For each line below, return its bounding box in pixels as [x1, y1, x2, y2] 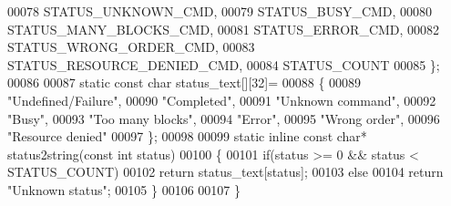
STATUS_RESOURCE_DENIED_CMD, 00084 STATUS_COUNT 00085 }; [7, 55, 440, 74]
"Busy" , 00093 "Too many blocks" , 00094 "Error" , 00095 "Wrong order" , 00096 [7, 108, 440, 128]
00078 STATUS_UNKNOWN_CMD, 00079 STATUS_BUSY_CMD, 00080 [7, 2, 433, 20]
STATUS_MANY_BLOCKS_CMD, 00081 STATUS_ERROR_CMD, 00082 [7, 19, 440, 38]
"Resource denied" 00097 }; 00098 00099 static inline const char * [7, 127, 367, 146]
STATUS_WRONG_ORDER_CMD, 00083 [7, 37, 255, 57]
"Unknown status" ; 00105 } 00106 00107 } [7, 180, 241, 199]
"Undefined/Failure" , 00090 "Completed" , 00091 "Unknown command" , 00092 [7, 90, 436, 109]
